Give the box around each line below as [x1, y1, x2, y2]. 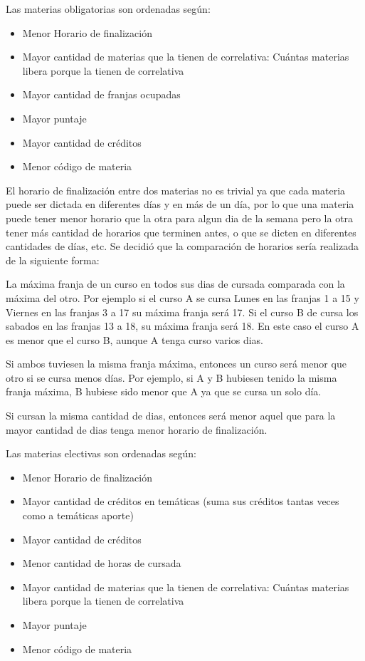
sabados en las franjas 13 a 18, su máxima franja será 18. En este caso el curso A [6, 318, 359, 333]
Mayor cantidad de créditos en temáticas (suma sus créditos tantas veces [22, 494, 339, 509]
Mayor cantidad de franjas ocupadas [22, 87, 181, 102]
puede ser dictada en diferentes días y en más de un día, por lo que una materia [6, 197, 354, 212]
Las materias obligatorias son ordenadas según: [6, 1, 211, 16]
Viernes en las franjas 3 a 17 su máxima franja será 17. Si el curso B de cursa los [6, 304, 359, 319]
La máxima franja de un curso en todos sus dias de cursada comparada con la [6, 276, 345, 291]
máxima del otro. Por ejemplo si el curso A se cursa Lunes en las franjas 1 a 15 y [6, 290, 359, 305]
